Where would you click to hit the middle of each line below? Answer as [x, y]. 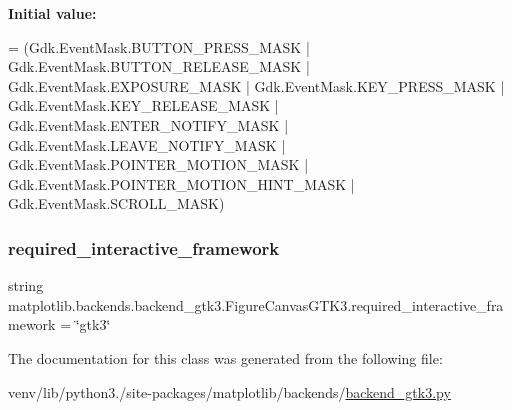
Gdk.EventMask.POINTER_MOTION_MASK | [158, 164]
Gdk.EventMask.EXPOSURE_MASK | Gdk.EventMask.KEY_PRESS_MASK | [256, 85]
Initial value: [52, 13]
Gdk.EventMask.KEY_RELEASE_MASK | [143, 105]
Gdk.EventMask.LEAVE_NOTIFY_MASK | [147, 144]
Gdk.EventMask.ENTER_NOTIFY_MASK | [148, 124]
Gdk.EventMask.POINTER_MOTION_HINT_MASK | [181, 183]
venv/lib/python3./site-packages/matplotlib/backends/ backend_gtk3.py [229, 391]
